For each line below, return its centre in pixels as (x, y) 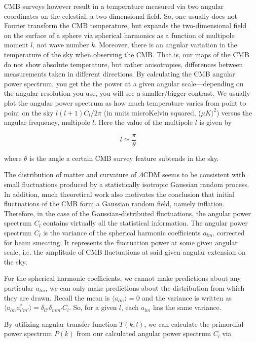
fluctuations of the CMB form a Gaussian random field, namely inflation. (114, 204)
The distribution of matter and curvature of (70, 174)
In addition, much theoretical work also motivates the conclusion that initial (119, 194)
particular (19, 287)
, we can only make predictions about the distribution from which (145, 287)
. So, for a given (93, 307)
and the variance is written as (187, 297)
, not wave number (61, 45)
